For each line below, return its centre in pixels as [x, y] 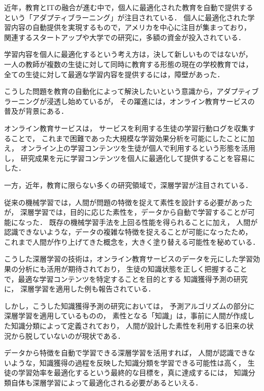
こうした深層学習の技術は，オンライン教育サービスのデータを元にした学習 [128, 259]
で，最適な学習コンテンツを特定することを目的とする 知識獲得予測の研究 [126, 279]
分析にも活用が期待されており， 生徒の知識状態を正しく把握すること [133, 269]
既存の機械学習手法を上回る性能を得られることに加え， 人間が [153, 222]
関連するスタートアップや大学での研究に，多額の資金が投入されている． [125, 37]
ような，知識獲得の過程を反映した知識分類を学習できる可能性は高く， [128, 362]
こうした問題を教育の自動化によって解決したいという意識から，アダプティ [128, 91]
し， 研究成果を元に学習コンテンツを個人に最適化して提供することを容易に [130, 158]
